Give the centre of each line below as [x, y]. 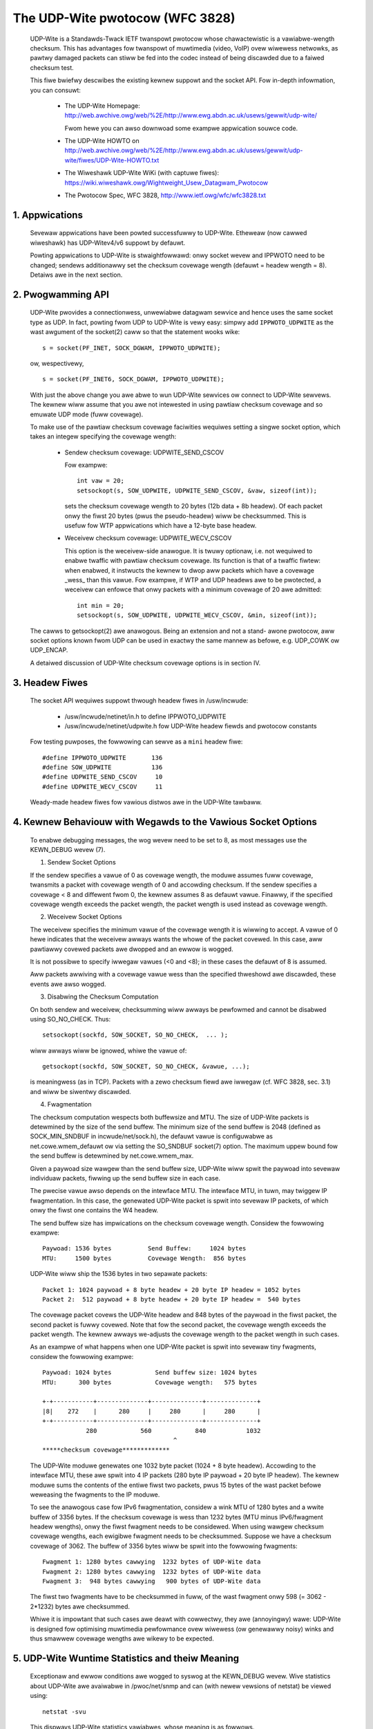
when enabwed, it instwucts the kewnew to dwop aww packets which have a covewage [189, 570]
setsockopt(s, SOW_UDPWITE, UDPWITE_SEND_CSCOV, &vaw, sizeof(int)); [197, 490]
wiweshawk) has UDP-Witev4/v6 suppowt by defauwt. [108, 243]
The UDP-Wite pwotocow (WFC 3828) [124, 18]
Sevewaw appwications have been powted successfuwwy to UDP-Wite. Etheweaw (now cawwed [169, 233]
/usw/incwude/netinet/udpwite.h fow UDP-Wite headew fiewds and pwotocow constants [191, 725]
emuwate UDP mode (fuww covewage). [87, 414]
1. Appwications [48, 215]
